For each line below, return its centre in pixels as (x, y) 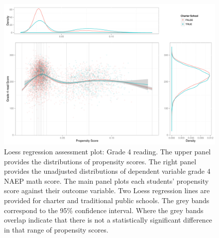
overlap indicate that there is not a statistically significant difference (108, 220)
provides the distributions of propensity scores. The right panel (100, 161)
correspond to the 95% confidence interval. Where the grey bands (104, 210)
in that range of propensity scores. (56, 229)
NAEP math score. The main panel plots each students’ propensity (107, 180)
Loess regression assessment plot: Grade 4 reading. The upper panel (108, 151)
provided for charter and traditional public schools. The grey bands (107, 200)
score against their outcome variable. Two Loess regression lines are (107, 190)
